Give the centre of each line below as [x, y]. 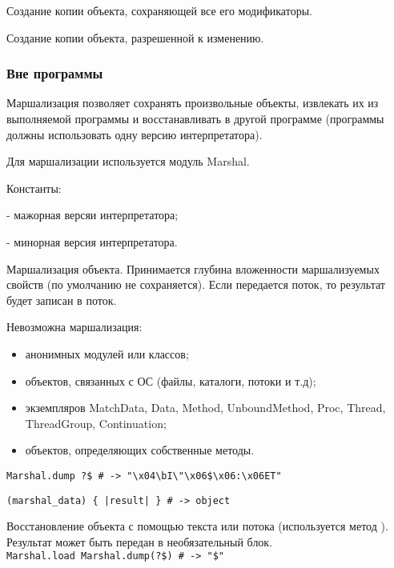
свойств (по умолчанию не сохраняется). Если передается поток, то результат [196, 284]
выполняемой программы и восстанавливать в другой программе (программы [195, 118]
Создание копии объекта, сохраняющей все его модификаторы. [159, 10]
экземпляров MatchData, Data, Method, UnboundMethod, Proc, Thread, [205, 408]
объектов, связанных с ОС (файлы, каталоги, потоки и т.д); [171, 380]
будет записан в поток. [62, 300]
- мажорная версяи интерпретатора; [92, 215]
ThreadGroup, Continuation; [96, 423]
